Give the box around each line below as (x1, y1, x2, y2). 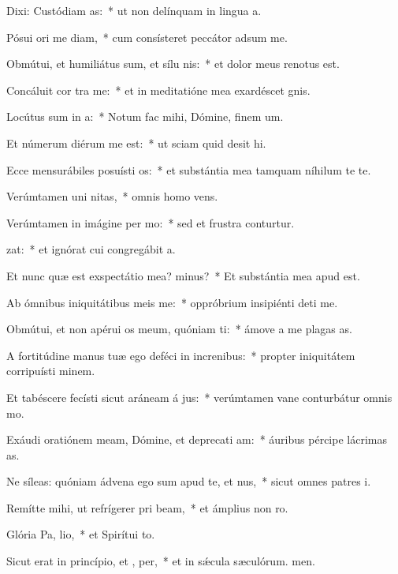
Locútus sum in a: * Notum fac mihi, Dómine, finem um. (6, 108, 284, 125)
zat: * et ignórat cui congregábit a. (6, 241, 176, 257)
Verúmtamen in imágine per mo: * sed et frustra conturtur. (6, 214, 295, 231)
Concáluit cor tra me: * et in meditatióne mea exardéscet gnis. (6, 81, 311, 98)
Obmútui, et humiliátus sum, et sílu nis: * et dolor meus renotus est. (6, 55, 340, 72)
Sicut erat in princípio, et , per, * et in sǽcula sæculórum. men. (6, 553, 315, 569)
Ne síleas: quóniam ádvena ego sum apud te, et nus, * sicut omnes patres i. (6, 473, 371, 490)
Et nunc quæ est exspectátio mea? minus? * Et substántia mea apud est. (6, 267, 360, 283)
